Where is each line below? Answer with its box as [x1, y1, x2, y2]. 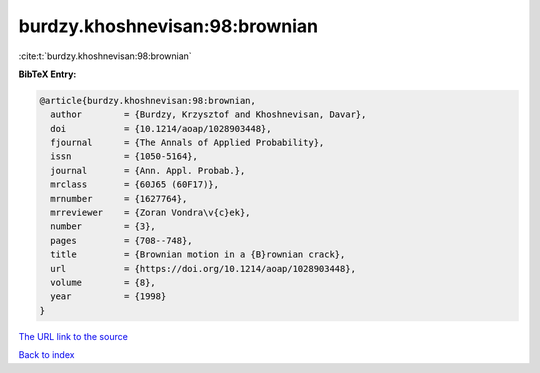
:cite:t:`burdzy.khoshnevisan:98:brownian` [18, 50, 192, 62]
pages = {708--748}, [50, 235, 194, 246]
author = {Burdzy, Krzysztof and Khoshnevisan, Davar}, [50, 109, 367, 120]
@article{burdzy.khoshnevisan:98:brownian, [39, 95, 257, 106]
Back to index [18, 349, 75, 361]
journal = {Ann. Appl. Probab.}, [50, 165, 246, 176]
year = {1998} [50, 291, 167, 302]
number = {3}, [50, 221, 157, 232]
